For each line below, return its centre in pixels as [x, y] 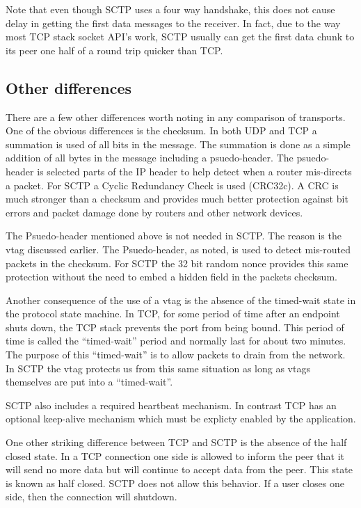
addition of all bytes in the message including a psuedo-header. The [150, 158]
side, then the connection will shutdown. [91, 497]
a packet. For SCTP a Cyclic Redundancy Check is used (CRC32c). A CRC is [172, 185]
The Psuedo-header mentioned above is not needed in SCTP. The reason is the [174, 236]
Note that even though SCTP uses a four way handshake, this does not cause [170, 9]
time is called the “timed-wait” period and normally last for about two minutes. [176, 341]
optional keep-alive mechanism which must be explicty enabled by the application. [181, 419]
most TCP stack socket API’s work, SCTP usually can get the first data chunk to [180, 37]
